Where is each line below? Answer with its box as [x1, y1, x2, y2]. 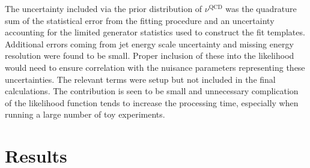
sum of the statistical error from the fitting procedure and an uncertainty [5, 14, 275, 26]
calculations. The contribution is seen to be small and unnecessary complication [5, 85, 299, 97]
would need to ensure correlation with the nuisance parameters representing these [5, 61, 305, 73]
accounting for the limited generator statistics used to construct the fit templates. [5, 26, 305, 38]
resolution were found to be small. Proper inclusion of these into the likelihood [5, 49, 294, 62]
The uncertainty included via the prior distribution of [5, 2, 202, 14]
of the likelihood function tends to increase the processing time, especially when [5, 96, 299, 109]
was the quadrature [225, 2, 297, 14]
